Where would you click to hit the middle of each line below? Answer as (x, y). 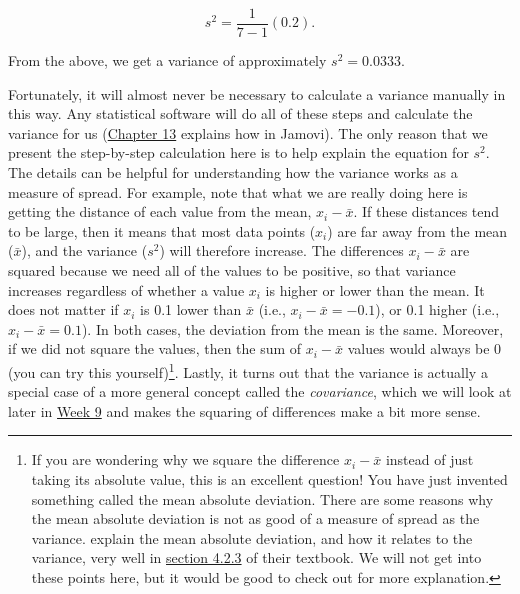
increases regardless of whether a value (126, 289)
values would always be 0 (424, 348)
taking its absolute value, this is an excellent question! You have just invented (269, 479)
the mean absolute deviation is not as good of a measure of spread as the (255, 518)
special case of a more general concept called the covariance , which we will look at (260, 391)
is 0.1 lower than (191, 309)
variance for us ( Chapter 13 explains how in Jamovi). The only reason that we (248, 132)
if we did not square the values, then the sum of (155, 348)
